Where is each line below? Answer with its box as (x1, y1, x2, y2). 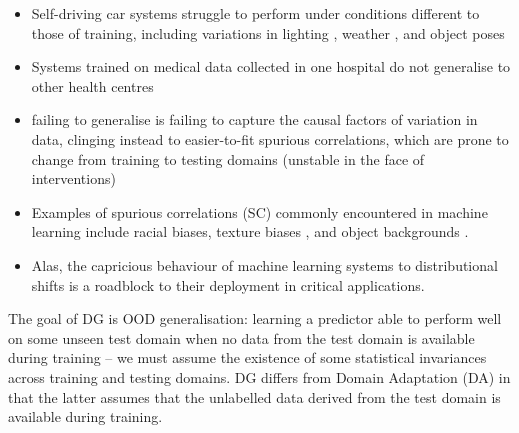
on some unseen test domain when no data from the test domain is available (8, 327, 475, 348)
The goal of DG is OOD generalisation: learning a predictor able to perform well (8, 308, 502, 329)
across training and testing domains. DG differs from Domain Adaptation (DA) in (8, 366, 511, 387)
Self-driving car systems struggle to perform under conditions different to (31, 3, 480, 23)
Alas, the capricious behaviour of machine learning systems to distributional (31, 254, 498, 275)
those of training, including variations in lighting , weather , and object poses (31, 22, 505, 43)
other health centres (31, 75, 154, 96)
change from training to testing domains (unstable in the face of (31, 148, 425, 169)
